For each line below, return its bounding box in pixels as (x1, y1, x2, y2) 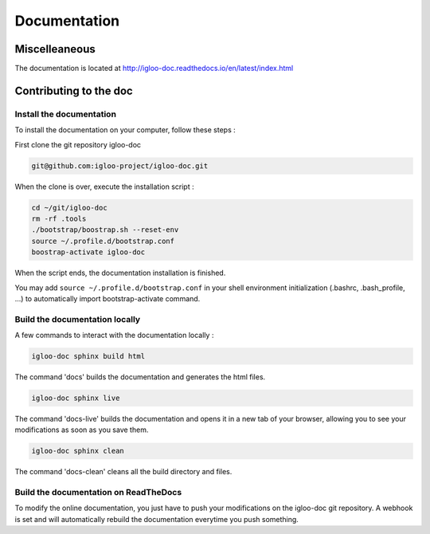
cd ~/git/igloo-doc (31, 203, 107, 212)
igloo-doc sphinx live (31, 393, 120, 402)
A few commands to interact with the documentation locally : (14, 331, 214, 340)
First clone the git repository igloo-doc (14, 139, 142, 149)
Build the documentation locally (14, 313, 141, 324)
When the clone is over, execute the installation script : (14, 182, 194, 191)
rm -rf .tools (31, 214, 87, 223)
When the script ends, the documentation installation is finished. (14, 268, 226, 278)
